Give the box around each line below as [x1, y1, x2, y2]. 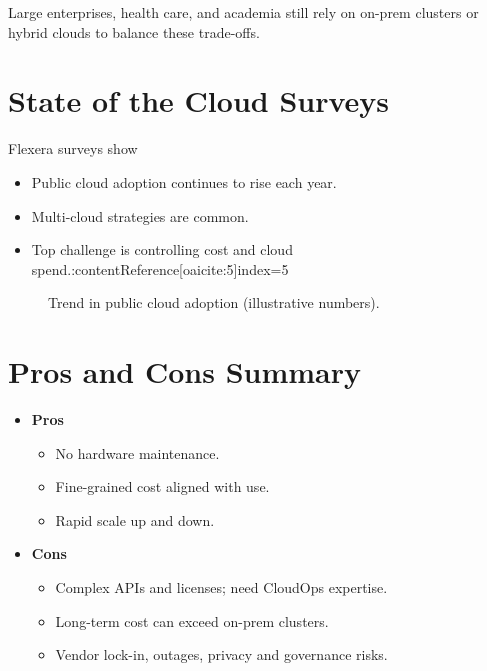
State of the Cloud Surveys [8, 80, 390, 121]
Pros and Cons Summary [8, 351, 362, 392]
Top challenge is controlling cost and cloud [31, 239, 293, 260]
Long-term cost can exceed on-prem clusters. [55, 610, 329, 631]
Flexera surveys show [8, 138, 138, 159]
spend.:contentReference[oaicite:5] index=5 [31, 258, 289, 279]
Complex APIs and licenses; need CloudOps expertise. [55, 576, 388, 597]
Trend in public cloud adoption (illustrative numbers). [48, 292, 380, 313]
